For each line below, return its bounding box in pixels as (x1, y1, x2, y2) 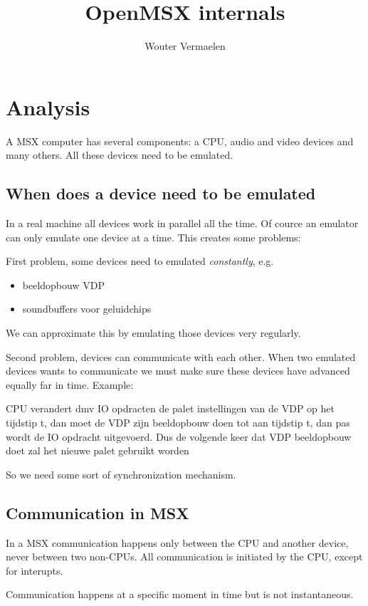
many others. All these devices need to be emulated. (6, 147, 233, 162)
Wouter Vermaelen (144, 38, 226, 53)
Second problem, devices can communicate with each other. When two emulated (6, 349, 356, 364)
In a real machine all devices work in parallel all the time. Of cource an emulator (6, 216, 359, 231)
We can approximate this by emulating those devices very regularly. (6, 325, 301, 340)
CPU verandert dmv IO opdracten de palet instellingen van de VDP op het (6, 401, 335, 416)
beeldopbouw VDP (22, 277, 105, 292)
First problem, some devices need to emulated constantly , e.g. (6, 254, 274, 268)
